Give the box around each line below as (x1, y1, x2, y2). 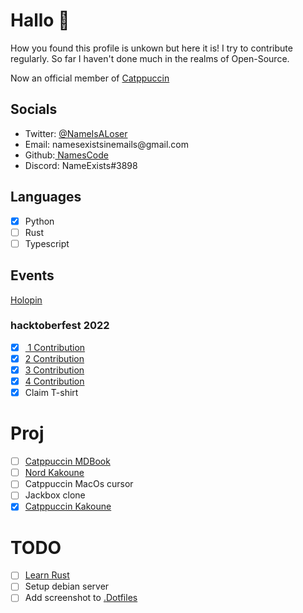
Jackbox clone (24, 489, 86, 501)
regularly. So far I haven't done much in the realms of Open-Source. (10, 52, 290, 64)
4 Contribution (24, 375, 85, 388)
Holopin (10, 294, 43, 306)
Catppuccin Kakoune (24, 500, 112, 513)
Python (24, 215, 55, 227)
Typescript (24, 237, 70, 249)
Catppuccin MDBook (24, 455, 111, 468)
